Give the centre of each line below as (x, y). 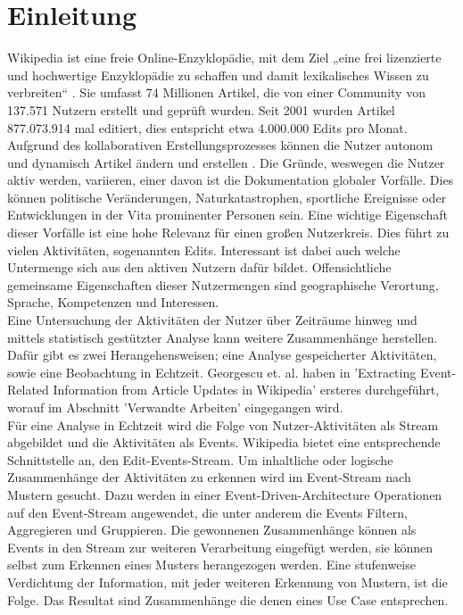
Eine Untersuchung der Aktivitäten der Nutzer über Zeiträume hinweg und (212, 320)
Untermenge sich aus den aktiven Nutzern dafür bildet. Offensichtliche (199, 267)
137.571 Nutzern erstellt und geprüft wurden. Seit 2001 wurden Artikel (201, 109)
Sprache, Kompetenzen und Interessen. (113, 302)
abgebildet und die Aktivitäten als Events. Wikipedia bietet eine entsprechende (224, 442)
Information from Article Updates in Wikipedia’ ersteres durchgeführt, (246, 390)
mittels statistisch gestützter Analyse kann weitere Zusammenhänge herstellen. (223, 337)
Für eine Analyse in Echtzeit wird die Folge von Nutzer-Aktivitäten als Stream (223, 424)
